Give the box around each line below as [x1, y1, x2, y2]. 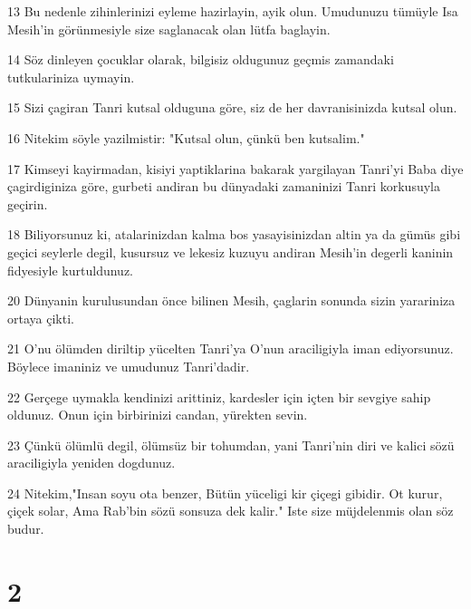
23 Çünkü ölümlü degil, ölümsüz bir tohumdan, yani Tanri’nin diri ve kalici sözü [7, 435, 455, 454]
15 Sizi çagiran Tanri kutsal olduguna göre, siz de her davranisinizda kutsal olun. [7, 98, 457, 117]
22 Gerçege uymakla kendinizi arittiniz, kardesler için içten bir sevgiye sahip [7, 387, 431, 406]
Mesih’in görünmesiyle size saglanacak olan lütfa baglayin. [7, 19, 331, 38]
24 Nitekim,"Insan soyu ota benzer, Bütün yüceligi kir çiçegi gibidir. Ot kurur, [7, 483, 443, 502]
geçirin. [7, 194, 48, 213]
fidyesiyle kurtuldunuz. [7, 260, 133, 279]
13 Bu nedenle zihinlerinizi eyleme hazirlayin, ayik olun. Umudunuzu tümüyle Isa [7, 2, 458, 20]
